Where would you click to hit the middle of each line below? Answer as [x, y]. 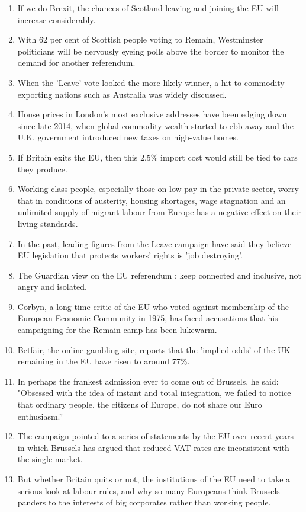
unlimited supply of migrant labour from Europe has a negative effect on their [160, 212]
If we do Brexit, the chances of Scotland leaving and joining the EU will [148, 8]
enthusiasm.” [40, 416]
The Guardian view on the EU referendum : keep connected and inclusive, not [160, 275]
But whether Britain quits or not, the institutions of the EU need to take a [154, 479]
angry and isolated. [52, 287]
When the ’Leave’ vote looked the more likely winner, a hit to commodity [151, 82]
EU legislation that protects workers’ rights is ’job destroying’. [130, 255]
